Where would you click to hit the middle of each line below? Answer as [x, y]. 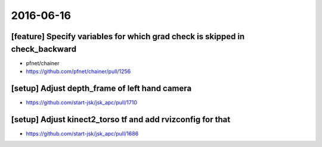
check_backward [44, 49]
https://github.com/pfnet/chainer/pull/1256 [78, 72]
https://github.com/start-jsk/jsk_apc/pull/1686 [82, 133]
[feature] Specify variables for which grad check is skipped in [128, 36]
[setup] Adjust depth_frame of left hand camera [101, 88]
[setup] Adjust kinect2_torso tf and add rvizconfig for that [121, 119]
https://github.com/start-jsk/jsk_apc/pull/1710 [81, 102]
